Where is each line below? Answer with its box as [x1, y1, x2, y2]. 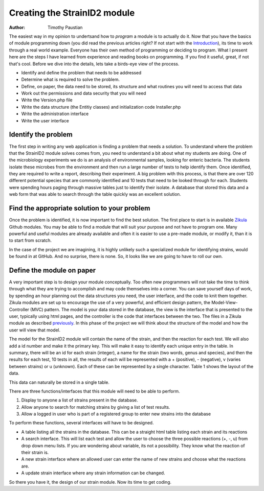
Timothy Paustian [47, 24, 83, 30]
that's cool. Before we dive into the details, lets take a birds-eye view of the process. [9, 61, 179, 67]
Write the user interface [21, 117, 69, 123]
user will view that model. [9, 327, 61, 333]
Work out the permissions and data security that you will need [21, 91, 146, 96]
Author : [9, 24, 25, 30]
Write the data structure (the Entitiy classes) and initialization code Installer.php [21, 104, 181, 110]
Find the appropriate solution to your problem [9, 204, 151, 212]
